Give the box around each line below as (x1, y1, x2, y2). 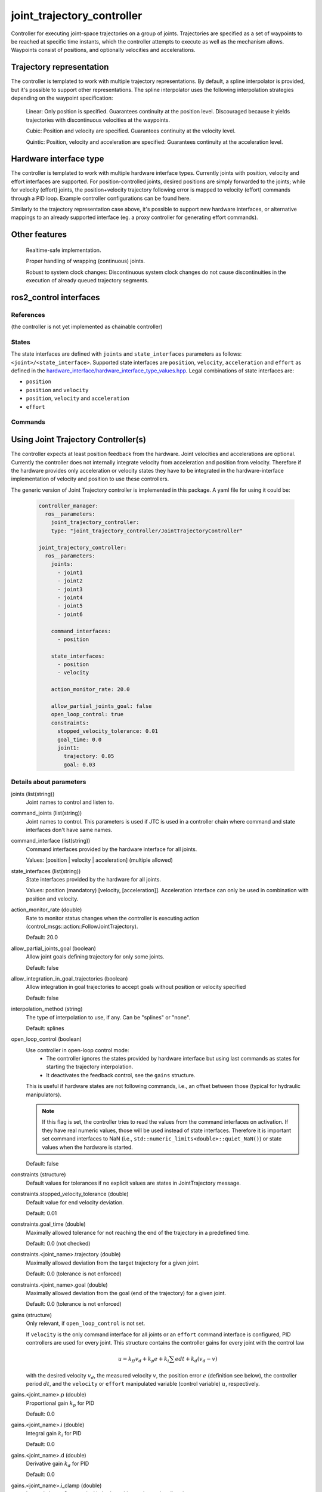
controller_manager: (38, 502, 98, 509)
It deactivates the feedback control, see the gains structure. (46, 1071, 196, 1078)
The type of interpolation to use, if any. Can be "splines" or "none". (26, 1013, 191, 1021)
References (11, 310, 45, 319)
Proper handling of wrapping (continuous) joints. (26, 257, 145, 265)
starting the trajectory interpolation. (46, 1063, 134, 1071)
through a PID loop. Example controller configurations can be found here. (11, 195, 191, 202)
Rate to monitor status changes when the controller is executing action (26, 914, 200, 921)
